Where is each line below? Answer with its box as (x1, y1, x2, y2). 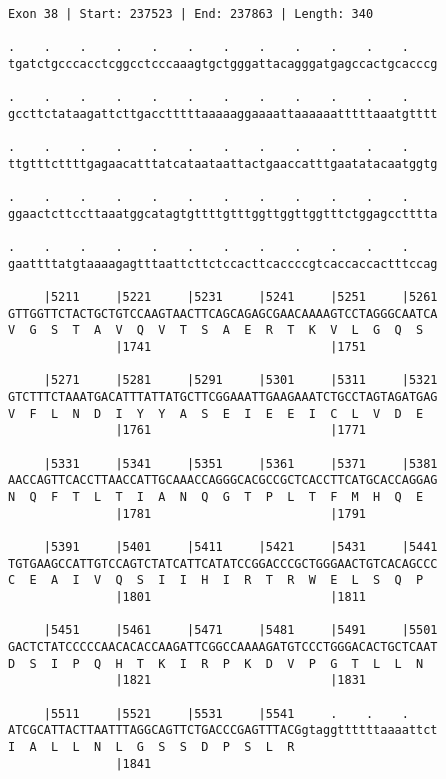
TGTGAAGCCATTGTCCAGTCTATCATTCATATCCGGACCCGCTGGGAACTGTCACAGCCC (8, 556, 438, 571)
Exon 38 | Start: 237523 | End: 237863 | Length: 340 (8, 7, 374, 21)
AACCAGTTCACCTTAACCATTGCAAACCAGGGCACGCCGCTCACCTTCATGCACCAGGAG (8, 473, 438, 488)
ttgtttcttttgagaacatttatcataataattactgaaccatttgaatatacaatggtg (8, 156, 438, 171)
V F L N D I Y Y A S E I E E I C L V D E (8, 406, 424, 421)
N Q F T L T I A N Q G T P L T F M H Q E (8, 490, 424, 505)
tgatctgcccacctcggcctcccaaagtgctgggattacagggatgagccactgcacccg (8, 56, 438, 71)
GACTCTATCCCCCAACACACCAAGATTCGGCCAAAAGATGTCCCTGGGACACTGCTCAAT (8, 639, 438, 654)
